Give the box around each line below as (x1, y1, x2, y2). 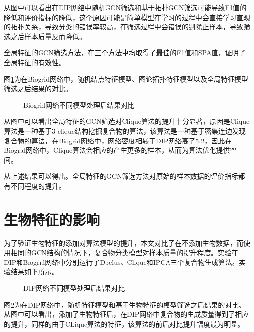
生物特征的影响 (4, 209, 100, 229)
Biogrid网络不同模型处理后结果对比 (23, 99, 134, 110)
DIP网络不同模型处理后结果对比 (23, 283, 125, 293)
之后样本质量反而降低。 (10, 31, 86, 41)
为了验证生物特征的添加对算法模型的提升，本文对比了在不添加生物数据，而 (4, 237, 243, 248)
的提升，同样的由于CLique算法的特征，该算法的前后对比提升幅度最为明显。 (4, 318, 245, 329)
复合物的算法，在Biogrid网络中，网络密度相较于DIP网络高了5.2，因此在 (4, 135, 232, 145)
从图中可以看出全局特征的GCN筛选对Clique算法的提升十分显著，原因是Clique (4, 116, 250, 126)
